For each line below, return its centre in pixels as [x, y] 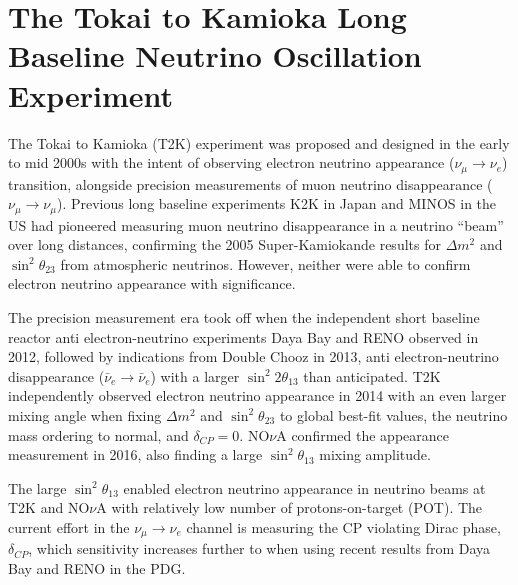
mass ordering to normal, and [98, 434]
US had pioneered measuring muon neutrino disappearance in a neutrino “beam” [256, 224]
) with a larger [195, 375]
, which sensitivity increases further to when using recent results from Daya [259, 548]
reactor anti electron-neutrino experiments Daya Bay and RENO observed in [243, 336]
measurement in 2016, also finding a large [135, 454]
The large [37, 487]
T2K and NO [49, 507]
